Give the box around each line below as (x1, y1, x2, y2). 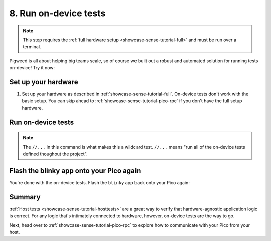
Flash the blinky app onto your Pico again (9, 166, 141, 175)
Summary (9, 193, 41, 201)
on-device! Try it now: (9, 65, 55, 71)
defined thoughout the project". (23, 151, 88, 157)
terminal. (23, 44, 41, 50)
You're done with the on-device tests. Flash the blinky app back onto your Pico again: (9, 179, 190, 185)
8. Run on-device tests (9, 8, 106, 19)
